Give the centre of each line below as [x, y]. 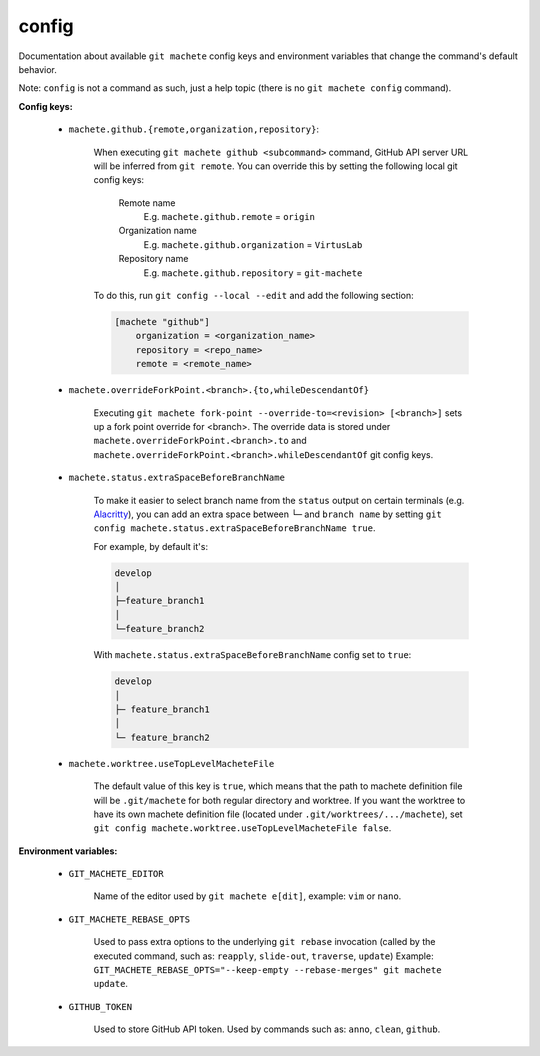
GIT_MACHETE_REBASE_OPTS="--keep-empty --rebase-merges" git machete [267, 970]
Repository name [153, 259]
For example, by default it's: [151, 546]
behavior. [37, 69]
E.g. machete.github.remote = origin [229, 217]
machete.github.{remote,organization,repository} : [194, 129]
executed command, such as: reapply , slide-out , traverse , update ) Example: [263, 956]
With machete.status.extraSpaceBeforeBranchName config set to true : [252, 655]
